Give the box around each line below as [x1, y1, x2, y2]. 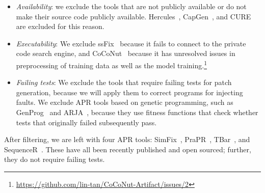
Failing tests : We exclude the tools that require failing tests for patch [16, 77, 232, 88]
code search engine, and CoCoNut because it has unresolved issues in [16, 48, 235, 59]
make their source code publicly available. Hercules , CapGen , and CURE [16, 11, 251, 21]
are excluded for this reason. [16, 21, 104, 32]
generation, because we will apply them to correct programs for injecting [16, 87, 243, 97]
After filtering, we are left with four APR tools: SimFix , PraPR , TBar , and [4, 134, 250, 145]
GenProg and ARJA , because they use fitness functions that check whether [16, 107, 258, 117]
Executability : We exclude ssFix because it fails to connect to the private [16, 38, 246, 48]
